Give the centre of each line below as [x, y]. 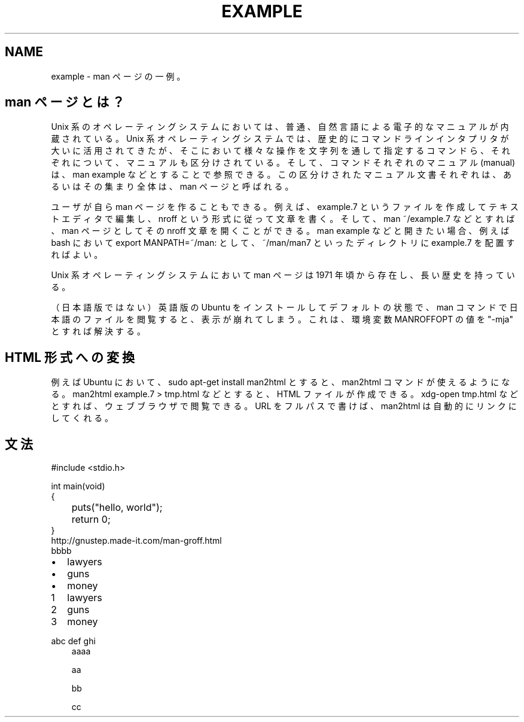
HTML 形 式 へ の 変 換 [70, 357]
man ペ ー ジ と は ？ [65, 102]
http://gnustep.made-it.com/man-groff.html [136, 541]
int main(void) [78, 486]
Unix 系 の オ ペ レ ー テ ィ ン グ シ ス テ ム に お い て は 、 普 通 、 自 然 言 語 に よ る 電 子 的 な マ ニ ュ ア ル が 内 [280, 127]
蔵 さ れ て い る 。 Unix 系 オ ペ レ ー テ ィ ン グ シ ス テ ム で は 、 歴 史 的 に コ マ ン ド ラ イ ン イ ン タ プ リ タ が [280, 139]
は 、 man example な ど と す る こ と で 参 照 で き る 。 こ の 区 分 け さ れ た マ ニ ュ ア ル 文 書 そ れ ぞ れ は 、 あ [281, 175]
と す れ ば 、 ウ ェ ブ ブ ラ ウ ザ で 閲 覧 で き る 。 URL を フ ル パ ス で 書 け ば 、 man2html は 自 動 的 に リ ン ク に [284, 406]
